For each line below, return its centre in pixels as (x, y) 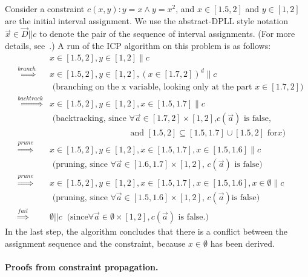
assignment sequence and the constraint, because (95, 243)
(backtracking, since (89, 119)
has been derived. (243, 243)
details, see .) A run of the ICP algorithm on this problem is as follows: (138, 45)
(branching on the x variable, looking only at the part (152, 87)
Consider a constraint (45, 8)
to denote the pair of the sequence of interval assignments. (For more (167, 34)
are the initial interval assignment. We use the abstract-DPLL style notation (146, 20)
